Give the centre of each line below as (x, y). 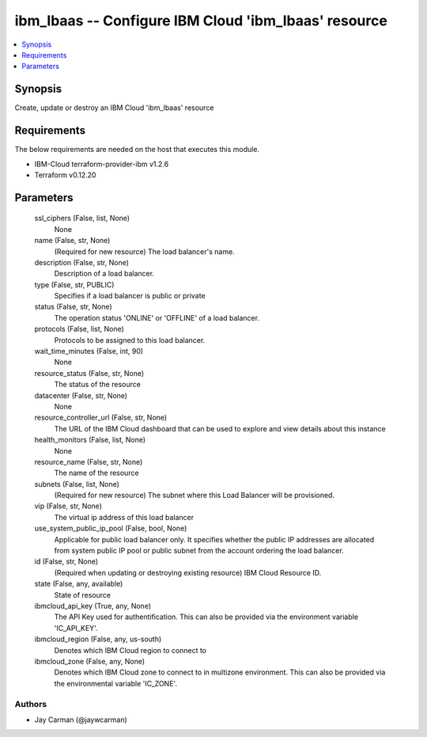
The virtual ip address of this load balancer (124, 517)
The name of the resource (96, 473)
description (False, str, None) (82, 262)
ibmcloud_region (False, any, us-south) (98, 639)
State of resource (83, 595)
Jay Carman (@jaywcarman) (81, 720)
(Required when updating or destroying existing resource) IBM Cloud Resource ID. (188, 572)
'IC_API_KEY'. (76, 628)
